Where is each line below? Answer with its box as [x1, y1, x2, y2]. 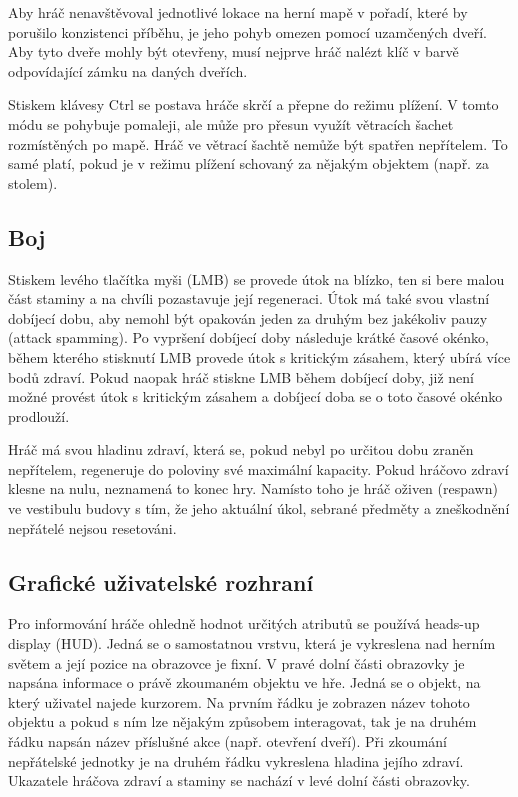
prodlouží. [8, 405, 70, 426]
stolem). [8, 172, 58, 193]
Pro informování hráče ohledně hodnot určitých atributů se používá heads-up [8, 613, 480, 634]
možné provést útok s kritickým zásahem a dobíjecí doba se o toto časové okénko [8, 386, 503, 407]
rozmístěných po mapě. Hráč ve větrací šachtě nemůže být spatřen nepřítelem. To [8, 133, 508, 154]
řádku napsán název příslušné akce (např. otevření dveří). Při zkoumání [8, 731, 447, 752]
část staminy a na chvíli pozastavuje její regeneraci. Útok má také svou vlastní [8, 288, 490, 309]
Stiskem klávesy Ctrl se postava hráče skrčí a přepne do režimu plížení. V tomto [8, 94, 499, 115]
